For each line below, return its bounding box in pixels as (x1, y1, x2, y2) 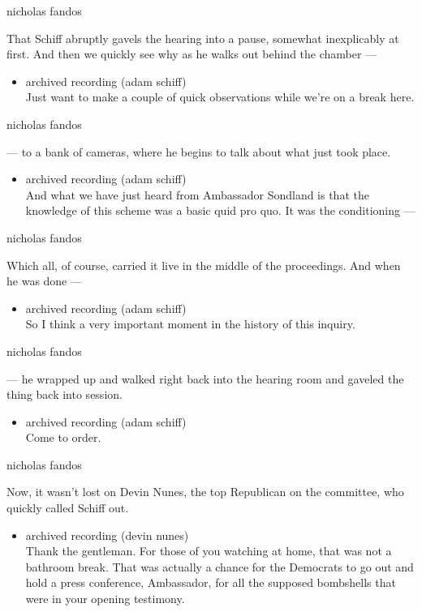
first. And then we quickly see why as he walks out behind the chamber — (6, 45, 377, 62)
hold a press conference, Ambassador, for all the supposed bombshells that (25, 574, 396, 591)
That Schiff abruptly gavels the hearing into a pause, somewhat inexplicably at (6, 29, 399, 46)
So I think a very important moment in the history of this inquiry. (25, 315, 355, 332)
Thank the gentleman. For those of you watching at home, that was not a (25, 542, 392, 559)
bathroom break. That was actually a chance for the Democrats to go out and (25, 558, 414, 575)
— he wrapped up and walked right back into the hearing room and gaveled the (6, 370, 404, 387)
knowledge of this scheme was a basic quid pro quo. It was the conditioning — (25, 202, 416, 219)
